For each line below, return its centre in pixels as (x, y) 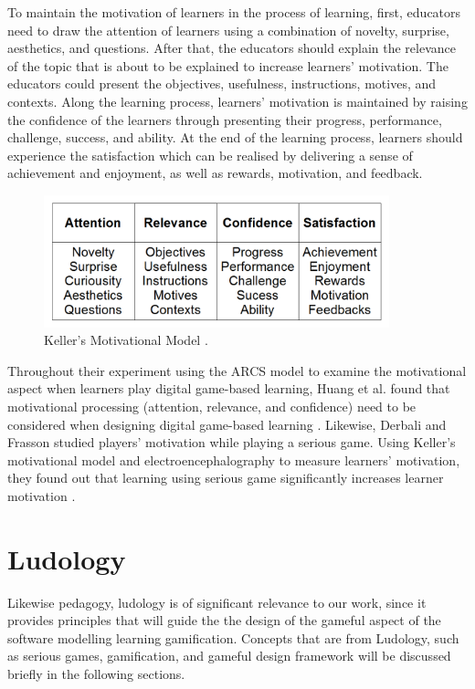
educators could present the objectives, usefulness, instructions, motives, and (222, 84)
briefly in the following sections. (96, 674)
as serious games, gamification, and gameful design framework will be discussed (229, 656)
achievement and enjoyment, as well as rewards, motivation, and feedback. (215, 173)
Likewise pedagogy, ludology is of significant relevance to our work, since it (217, 602)
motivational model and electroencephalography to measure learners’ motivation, (234, 459)
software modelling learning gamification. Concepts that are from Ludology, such (233, 637)
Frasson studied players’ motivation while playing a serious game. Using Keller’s (232, 442)
